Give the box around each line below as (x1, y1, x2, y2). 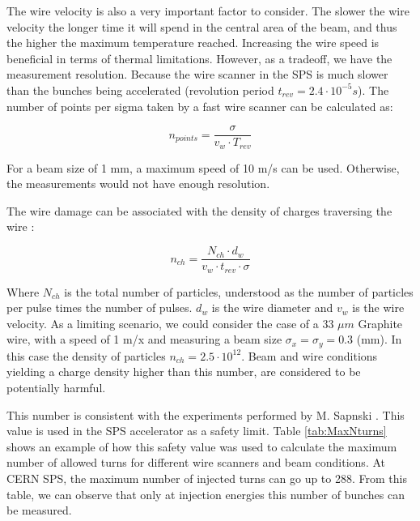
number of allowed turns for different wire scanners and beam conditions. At (6, 454, 385, 471)
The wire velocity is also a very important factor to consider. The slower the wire (6, 2, 409, 19)
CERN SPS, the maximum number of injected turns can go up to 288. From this (6, 469, 407, 486)
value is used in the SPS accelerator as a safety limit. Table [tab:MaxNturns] (6, 422, 387, 439)
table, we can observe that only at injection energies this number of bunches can (6, 485, 405, 502)
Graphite (358, 314, 403, 331)
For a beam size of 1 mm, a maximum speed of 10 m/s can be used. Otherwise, (6, 159, 400, 176)
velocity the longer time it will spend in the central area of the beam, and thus (6, 18, 397, 35)
